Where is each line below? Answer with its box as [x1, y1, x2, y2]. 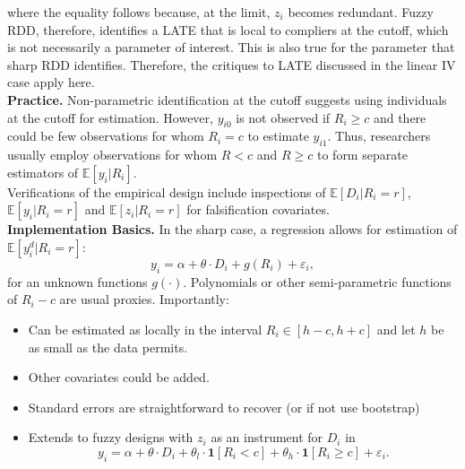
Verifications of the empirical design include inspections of [7, 182, 326, 201]
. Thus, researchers [327, 126, 431, 145]
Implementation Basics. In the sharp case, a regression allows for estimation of [7, 220, 458, 239]
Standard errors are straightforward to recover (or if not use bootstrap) [28, 397, 420, 416]
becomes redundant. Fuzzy [288, 3, 434, 21]
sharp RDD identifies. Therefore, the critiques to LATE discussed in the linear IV [7, 55, 456, 74]
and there [373, 108, 426, 126]
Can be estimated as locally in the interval [28, 319, 263, 338]
